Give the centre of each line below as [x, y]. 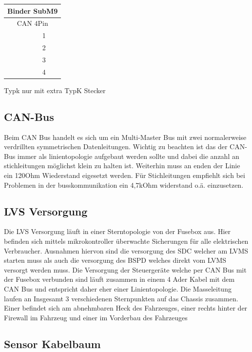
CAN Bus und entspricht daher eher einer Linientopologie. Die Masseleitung [118, 288]
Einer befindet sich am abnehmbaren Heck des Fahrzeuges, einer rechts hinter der [126, 308]
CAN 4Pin [32, 23]
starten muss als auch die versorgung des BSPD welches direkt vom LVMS [115, 260]
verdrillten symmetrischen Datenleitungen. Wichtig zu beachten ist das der [116, 147]
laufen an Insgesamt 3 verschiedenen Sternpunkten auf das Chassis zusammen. [121, 298]
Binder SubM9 [33, 10]
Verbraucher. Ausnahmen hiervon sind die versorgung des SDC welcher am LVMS [126, 250]
